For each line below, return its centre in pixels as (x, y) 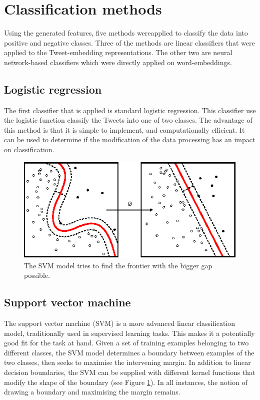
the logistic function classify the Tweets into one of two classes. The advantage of (128, 120)
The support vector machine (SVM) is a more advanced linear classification (120, 323)
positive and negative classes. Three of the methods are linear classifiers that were (129, 42)
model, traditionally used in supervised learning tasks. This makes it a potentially (129, 333)
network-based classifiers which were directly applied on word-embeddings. (118, 62)
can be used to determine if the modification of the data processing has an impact (130, 139)
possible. (37, 275)
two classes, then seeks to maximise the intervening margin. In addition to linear (127, 362)
